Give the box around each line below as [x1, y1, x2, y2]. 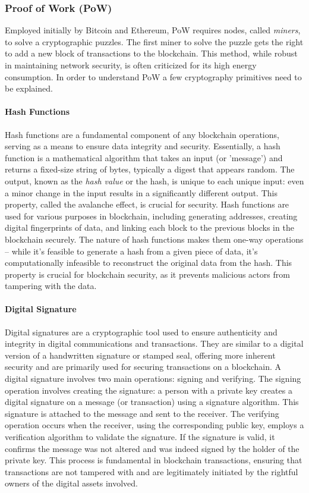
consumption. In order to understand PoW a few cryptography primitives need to [5, 70, 302, 83]
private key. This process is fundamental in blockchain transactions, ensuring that [5, 454, 302, 466]
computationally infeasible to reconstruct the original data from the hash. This [5, 256, 292, 269]
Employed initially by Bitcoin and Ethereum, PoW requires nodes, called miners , [5, 24, 301, 36]
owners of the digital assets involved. [5, 477, 138, 489]
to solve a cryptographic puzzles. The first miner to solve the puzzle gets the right [5, 35, 304, 48]
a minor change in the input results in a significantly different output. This [5, 186, 278, 199]
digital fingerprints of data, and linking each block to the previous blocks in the [5, 221, 294, 234]
